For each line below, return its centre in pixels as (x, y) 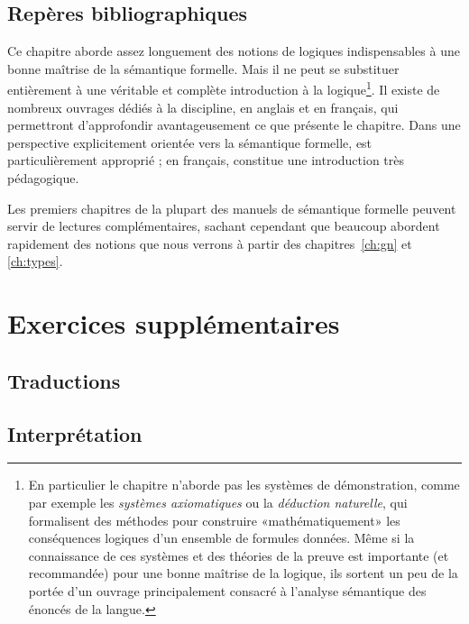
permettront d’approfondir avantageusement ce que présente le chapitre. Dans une (234, 125)
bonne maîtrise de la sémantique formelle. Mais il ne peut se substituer (203, 68)
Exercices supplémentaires (174, 323)
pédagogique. (43, 178)
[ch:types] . (35, 261)
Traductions (64, 380)
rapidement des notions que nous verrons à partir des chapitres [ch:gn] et (210, 243)
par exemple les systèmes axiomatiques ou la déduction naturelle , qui (218, 502)
